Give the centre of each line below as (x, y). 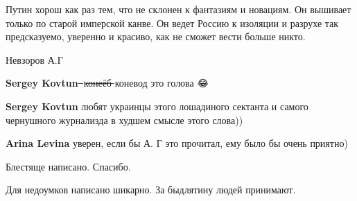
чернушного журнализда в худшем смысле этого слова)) (124, 120)
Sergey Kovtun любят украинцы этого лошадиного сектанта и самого (157, 106)
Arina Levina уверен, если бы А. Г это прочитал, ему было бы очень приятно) (177, 143)
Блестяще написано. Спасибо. (68, 166)
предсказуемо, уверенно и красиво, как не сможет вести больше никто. (156, 36)
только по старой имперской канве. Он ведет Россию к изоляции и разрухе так (172, 23)
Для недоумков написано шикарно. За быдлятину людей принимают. (151, 190)
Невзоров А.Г (34, 59)
